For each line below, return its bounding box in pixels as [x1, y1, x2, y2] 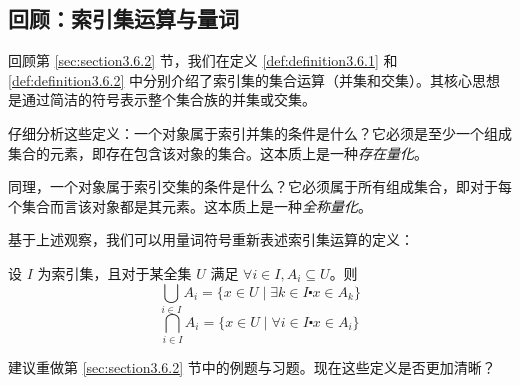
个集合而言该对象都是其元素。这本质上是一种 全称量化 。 [8, 195, 372, 216]
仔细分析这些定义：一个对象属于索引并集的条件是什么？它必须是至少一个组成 [8, 122, 512, 143]
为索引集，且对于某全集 [37, 262, 192, 283]
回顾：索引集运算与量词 [8, 3, 239, 34]
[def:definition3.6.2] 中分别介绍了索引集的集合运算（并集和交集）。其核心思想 [8, 69, 500, 90]
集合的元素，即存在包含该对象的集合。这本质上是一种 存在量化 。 [8, 142, 428, 163]
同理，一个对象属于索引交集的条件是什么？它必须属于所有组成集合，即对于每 [8, 176, 512, 197]
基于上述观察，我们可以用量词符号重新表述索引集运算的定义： [8, 229, 414, 250]
